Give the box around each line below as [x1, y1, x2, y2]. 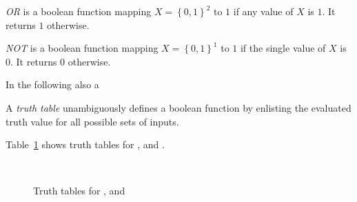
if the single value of [240, 41, 326, 55]
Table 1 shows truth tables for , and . [6, 137, 165, 152]
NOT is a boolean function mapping [6, 41, 159, 55]
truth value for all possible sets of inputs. [6, 114, 179, 128]
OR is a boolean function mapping [6, 4, 152, 18]
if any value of [233, 4, 294, 18]
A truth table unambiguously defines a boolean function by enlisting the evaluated [6, 100, 351, 114]
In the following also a [6, 77, 99, 92]
